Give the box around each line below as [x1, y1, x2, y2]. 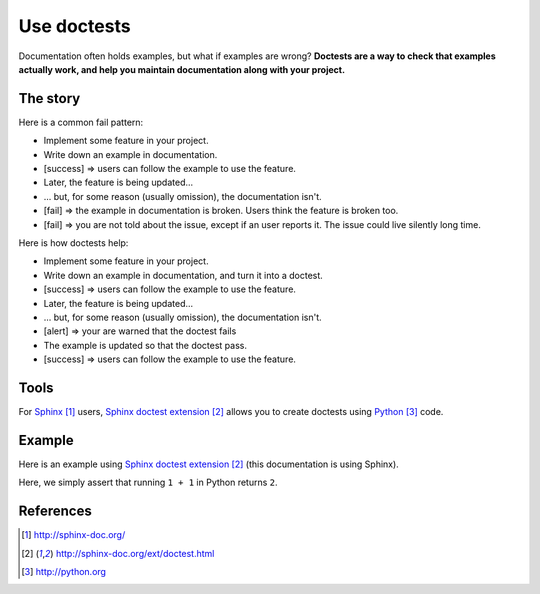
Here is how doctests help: [18, 236, 129, 249]
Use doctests [18, 15, 131, 37]
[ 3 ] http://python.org [21, 565, 107, 577]
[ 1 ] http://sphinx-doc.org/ [21, 529, 126, 541]
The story [18, 90, 81, 107]
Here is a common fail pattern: [18, 116, 144, 128]
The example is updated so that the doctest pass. [43, 339, 247, 351]
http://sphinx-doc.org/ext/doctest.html [55, 547, 215, 559]
